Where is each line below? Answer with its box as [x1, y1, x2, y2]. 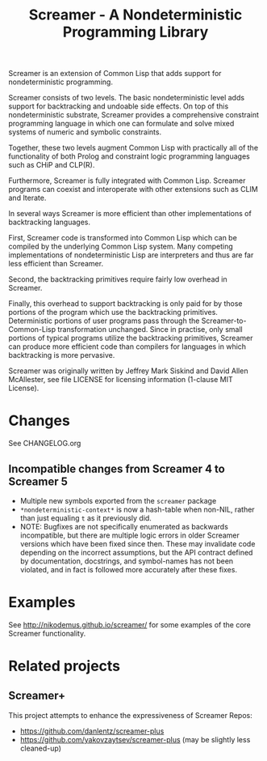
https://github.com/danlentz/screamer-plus [19, 726, 165, 736]
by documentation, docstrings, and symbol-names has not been [19, 556, 234, 566]
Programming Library [62, 23, 209, 41]
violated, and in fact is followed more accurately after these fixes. [19, 564, 238, 574]
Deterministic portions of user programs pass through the [8, 316, 200, 325]
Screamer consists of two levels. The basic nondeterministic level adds [8, 93, 244, 103]
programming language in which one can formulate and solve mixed [8, 119, 235, 129]
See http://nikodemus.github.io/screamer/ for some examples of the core [8, 619, 252, 629]
